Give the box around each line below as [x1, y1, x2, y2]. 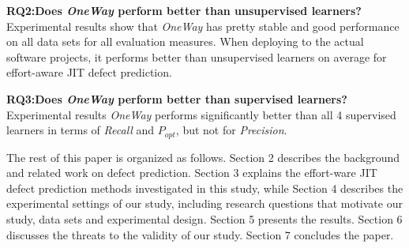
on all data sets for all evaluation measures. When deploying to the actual [6, 33, 364, 50]
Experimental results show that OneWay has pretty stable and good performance [6, 17, 400, 34]
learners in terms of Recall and [6, 122, 155, 138]
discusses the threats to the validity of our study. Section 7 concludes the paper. [6, 226, 394, 242]
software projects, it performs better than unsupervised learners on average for [6, 48, 387, 65]
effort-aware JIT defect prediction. [6, 64, 172, 81]
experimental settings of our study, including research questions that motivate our [6, 195, 403, 212]
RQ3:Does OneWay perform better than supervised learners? [6, 90, 347, 107]
